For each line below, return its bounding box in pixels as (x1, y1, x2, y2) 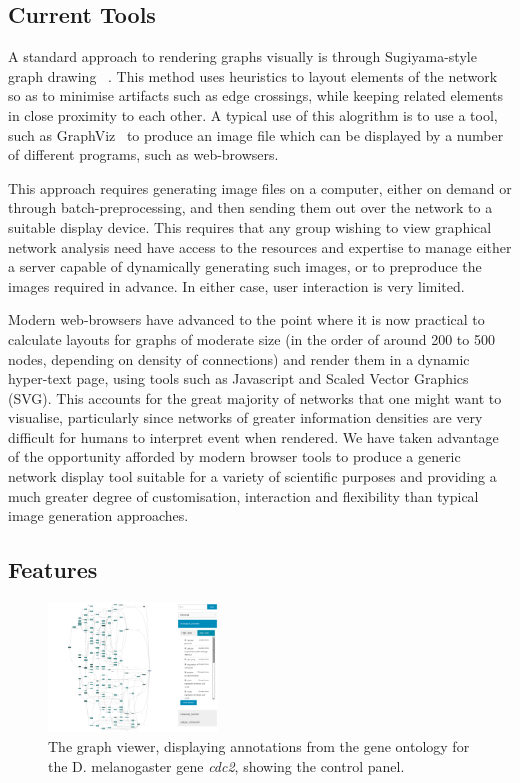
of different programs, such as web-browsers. (8, 144, 279, 165)
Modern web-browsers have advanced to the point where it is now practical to (8, 309, 485, 330)
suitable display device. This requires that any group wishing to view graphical (8, 216, 492, 237)
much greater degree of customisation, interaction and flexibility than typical (8, 485, 479, 506)
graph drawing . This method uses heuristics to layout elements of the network (8, 65, 498, 86)
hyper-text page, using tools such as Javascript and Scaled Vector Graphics (8, 368, 469, 389)
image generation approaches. (8, 505, 189, 526)
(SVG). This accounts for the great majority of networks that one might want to (8, 387, 502, 408)
